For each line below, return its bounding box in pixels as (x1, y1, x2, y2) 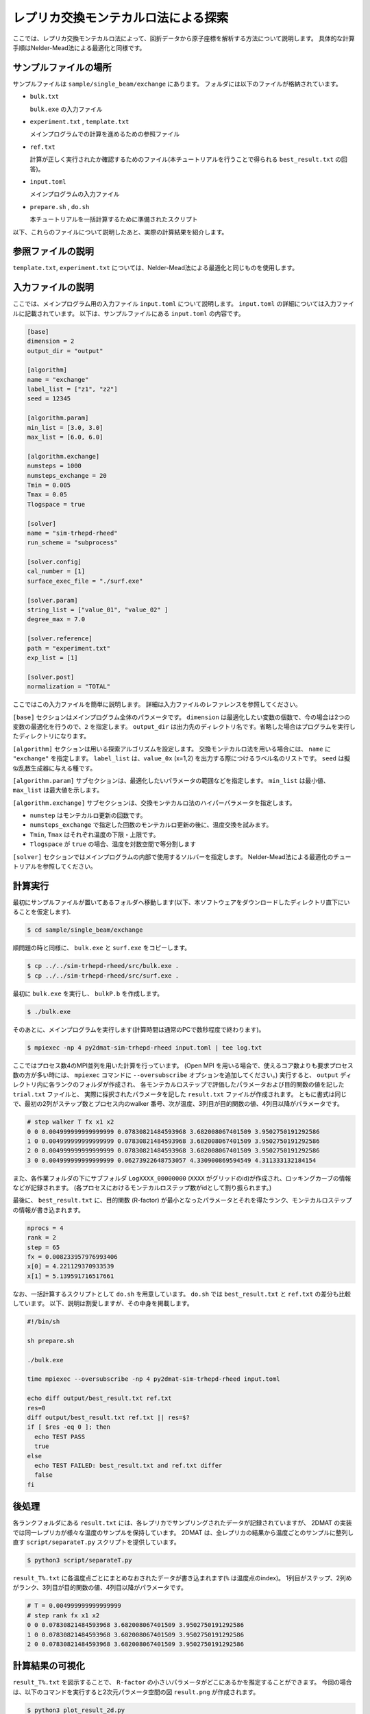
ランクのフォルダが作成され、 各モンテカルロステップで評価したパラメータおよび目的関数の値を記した (54, 1081, 345, 1089)
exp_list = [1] (27, 654, 78, 662)
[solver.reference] (27, 635, 92, 642)
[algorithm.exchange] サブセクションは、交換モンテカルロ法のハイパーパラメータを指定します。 (12, 799, 296, 807)
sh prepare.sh (27, 1337, 75, 1344)
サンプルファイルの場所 (12, 62, 112, 73)
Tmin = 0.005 (27, 481, 71, 489)
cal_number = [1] (27, 568, 86, 575)
